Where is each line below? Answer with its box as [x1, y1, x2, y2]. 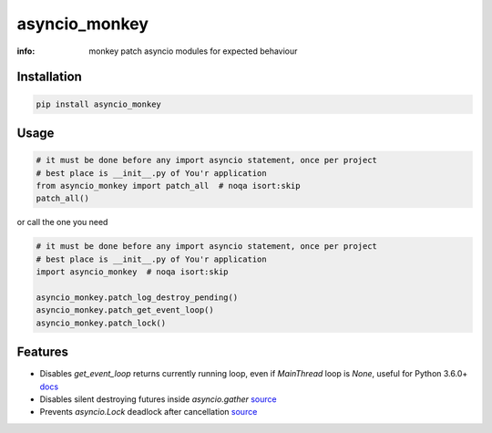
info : [16, 46, 36, 57]
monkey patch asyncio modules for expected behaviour [88, 46, 298, 57]
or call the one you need [16, 217, 108, 228]
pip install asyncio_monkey [36, 98, 161, 109]
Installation [16, 69, 82, 85]
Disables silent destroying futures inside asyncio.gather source [39, 393, 277, 405]
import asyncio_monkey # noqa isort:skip [36, 267, 229, 277]
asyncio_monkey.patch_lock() [36, 317, 167, 328]
